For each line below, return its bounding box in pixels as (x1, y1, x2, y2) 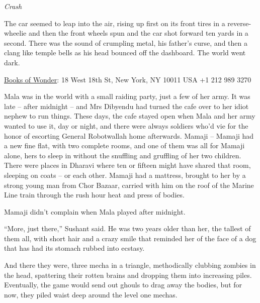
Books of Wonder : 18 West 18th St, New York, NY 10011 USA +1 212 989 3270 (4, 74, 251, 84)
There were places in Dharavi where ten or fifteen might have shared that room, (4, 160, 251, 170)
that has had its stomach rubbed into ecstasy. (4, 243, 145, 253)
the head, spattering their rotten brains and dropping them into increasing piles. (4, 269, 252, 280)
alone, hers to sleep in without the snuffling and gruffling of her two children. (4, 150, 241, 160)
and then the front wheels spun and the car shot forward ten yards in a (28, 28, 248, 38)
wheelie (4, 28, 27, 38)
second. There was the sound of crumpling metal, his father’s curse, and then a (4, 37, 247, 48)
